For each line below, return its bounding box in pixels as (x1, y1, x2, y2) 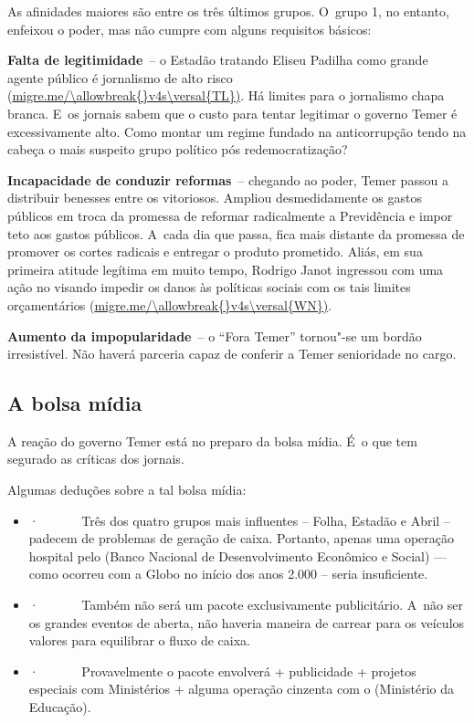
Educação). (28, 697, 91, 717)
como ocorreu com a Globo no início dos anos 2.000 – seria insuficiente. (28, 564, 428, 583)
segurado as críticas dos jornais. (7, 449, 184, 468)
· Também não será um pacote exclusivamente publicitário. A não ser (28, 595, 463, 614)
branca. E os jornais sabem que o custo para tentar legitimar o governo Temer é (7, 103, 458, 122)
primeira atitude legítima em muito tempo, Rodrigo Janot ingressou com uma (7, 259, 444, 278)
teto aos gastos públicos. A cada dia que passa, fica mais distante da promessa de (7, 224, 465, 243)
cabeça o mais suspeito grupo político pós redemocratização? (7, 140, 348, 159)
